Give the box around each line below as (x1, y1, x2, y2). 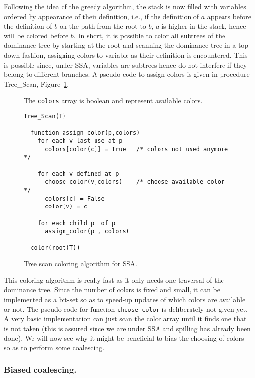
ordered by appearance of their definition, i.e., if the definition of (4, 11, 199, 21)
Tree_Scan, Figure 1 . (4, 78, 69, 89)
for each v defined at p (37, 170, 119, 177)
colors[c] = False (44, 195, 105, 202)
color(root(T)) (31, 244, 80, 251)
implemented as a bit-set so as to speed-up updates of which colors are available (4, 294, 246, 304)
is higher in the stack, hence (161, 21, 246, 31)
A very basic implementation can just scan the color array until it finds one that (4, 313, 247, 324)
